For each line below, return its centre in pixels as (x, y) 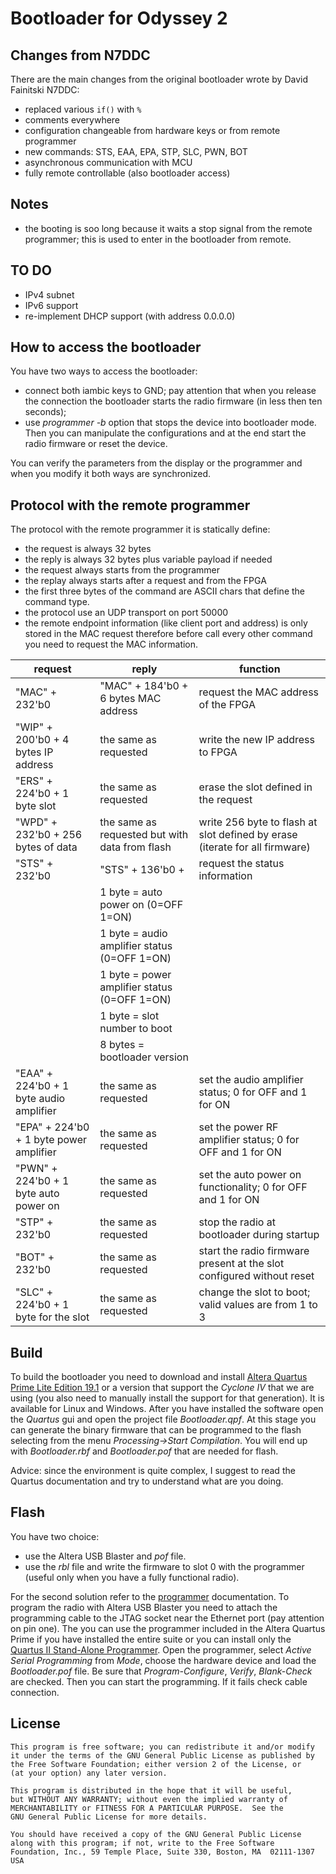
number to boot (136, 1029)
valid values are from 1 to (258, 1305)
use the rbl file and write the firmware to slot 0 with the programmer (164, 1566)
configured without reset (256, 1276)
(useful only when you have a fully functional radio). (132, 1577)
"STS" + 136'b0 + (142, 870)
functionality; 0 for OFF (253, 1187)
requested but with (144, 835)
